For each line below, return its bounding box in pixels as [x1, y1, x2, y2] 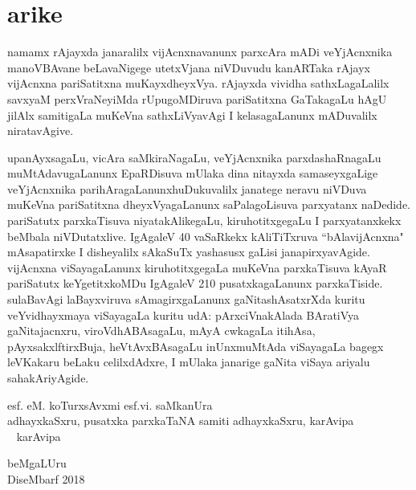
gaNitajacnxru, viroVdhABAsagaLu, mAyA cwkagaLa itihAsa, [7, 322, 316, 339]
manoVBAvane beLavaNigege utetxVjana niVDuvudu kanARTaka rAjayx [7, 59, 370, 76]
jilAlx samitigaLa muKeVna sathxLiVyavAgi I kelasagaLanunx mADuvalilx [7, 106, 377, 123]
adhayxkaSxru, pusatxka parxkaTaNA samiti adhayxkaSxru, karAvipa [7, 412, 354, 429]
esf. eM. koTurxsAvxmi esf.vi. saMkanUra [7, 396, 213, 413]
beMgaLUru [7, 455, 67, 472]
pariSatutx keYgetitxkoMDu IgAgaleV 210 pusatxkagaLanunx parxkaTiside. [7, 275, 383, 292]
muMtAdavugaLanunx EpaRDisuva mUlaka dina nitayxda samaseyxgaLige [7, 165, 378, 182]
